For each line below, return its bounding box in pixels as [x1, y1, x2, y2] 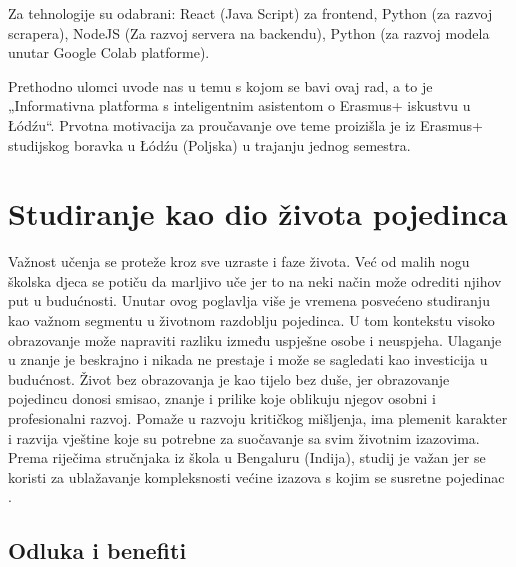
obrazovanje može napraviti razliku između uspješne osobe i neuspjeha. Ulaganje [8, 329, 502, 350]
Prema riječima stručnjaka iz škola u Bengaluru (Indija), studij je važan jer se [8, 447, 486, 468]
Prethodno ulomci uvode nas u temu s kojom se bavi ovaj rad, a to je [8, 75, 433, 96]
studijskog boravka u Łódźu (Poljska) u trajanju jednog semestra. [8, 134, 411, 155]
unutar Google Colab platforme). [8, 42, 210, 63]
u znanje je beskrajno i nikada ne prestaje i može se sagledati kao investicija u [8, 349, 488, 370]
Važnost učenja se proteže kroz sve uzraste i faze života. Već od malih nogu [8, 251, 470, 272]
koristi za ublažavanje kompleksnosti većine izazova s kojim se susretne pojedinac [8, 466, 505, 487]
